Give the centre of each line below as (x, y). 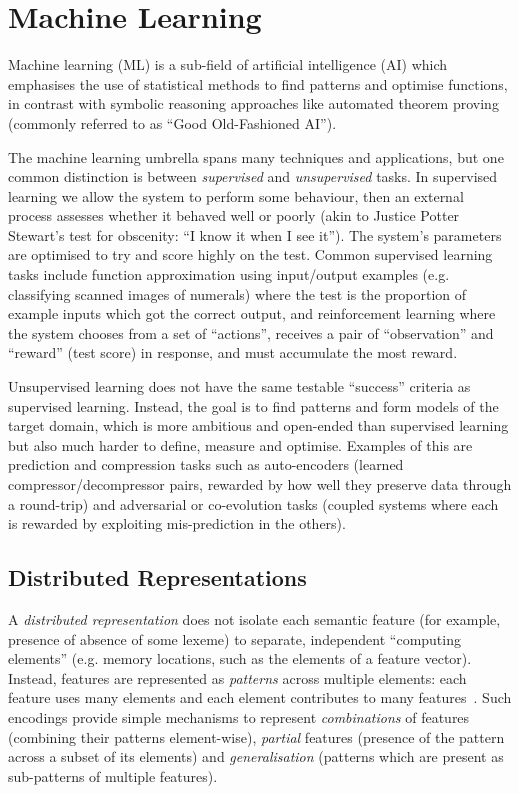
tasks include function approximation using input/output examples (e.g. (229, 274)
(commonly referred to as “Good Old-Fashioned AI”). (172, 122)
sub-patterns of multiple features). (113, 775)
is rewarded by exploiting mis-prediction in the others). (177, 523)
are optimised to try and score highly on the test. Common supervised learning (250, 254)
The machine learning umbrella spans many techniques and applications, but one (256, 156)
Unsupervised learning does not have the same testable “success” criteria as (239, 386)
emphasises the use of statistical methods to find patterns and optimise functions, (258, 83)
